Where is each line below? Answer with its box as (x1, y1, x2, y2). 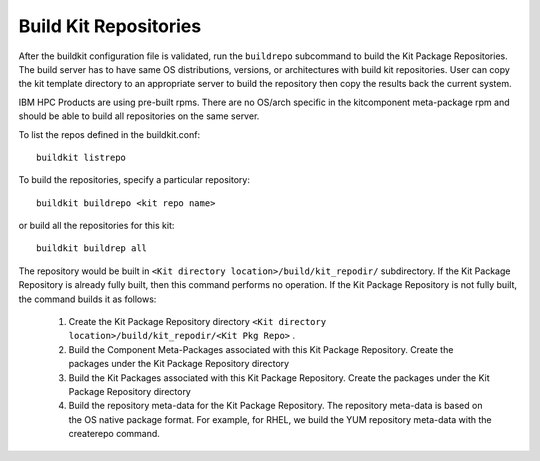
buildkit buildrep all (36, 243, 148, 254)
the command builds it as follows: (18, 293, 157, 305)
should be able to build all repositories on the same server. (18, 110, 260, 122)
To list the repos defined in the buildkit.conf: (18, 128, 200, 140)
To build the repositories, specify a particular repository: (18, 174, 250, 186)
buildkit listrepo (36, 151, 127, 163)
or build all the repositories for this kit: (18, 220, 175, 232)
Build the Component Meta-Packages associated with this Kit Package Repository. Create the (68, 343, 454, 355)
